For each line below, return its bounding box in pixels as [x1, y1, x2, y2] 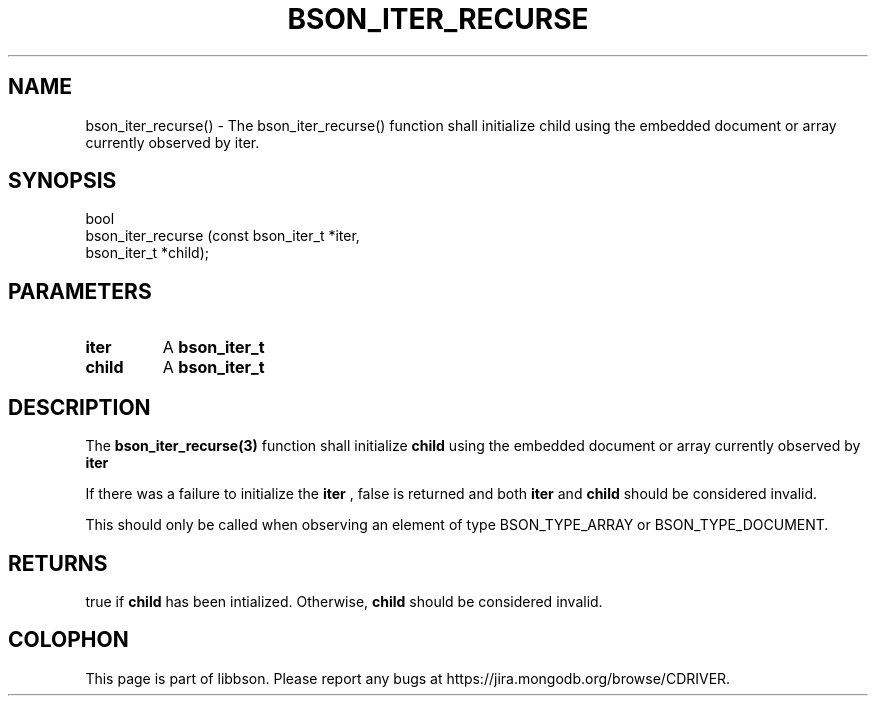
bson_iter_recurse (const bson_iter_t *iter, [85, 227, 360, 245]
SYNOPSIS [8, 168, 117, 194]
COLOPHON [8, 627, 129, 653]
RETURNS [8, 550, 108, 576]
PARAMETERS [8, 278, 152, 304]
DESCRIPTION [8, 394, 151, 420]
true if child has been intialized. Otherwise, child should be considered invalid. [85, 592, 603, 610]
